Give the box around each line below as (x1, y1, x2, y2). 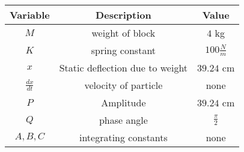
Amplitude (101, 96, 146, 109)
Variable (10, 8, 50, 22)
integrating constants (79, 130, 168, 144)
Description (96, 8, 151, 22)
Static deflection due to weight (59, 61, 188, 74)
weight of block (91, 26, 156, 40)
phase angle (99, 113, 148, 127)
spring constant (91, 43, 156, 57)
